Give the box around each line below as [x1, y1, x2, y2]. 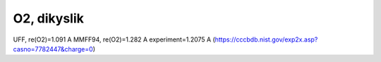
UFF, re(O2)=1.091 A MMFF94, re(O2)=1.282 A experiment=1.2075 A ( [13, 35, 215, 44]
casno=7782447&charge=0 [13, 44, 93, 53]
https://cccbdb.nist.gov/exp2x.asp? [214, 35, 318, 44]
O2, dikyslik [13, 11, 84, 26]
